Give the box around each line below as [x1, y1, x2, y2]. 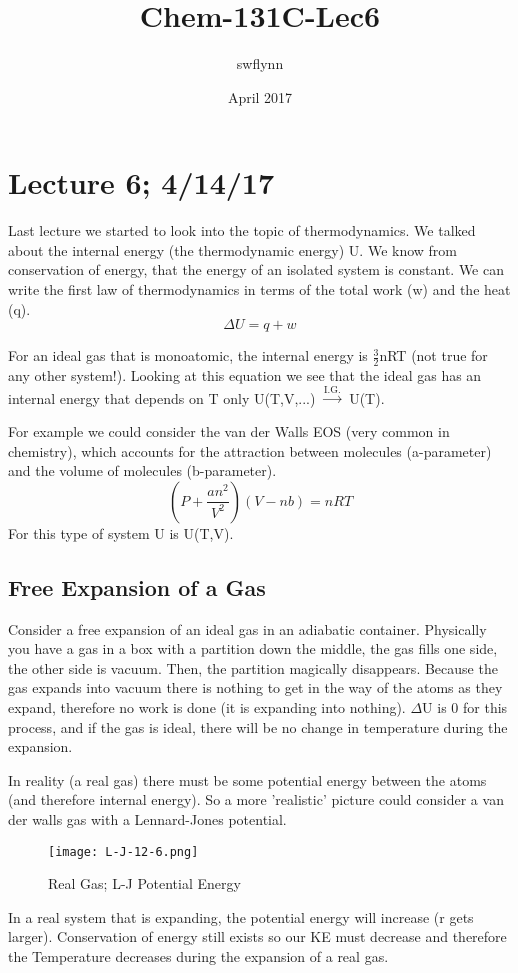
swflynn [236, 53, 284, 74]
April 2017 [227, 86, 293, 107]
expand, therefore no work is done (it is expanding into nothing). [8, 696, 406, 717]
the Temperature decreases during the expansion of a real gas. [8, 945, 389, 966]
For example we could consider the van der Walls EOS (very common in [8, 421, 450, 442]
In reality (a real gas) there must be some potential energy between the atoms [8, 769, 487, 790]
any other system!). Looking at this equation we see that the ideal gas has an [8, 365, 482, 386]
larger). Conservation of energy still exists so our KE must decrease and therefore [8, 926, 507, 947]
